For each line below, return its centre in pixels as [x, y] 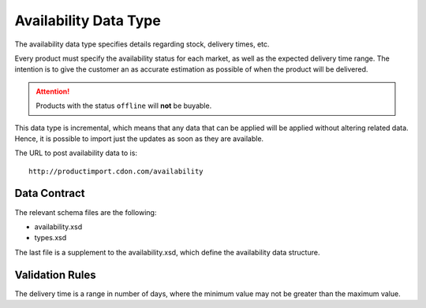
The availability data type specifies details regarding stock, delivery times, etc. [142, 44]
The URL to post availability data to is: [76, 153]
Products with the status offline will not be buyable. [124, 106]
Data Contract [50, 193]
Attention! [53, 91]
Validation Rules [55, 275]
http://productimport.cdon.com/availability [116, 171]
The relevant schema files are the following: [86, 212]
